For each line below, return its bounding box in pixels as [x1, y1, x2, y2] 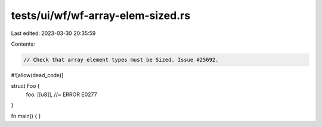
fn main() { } [11, 113, 41, 120]
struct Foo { [11, 82, 40, 90]
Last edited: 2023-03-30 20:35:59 [11, 30, 96, 37]
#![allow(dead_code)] [11, 71, 64, 78]
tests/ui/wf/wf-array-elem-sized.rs [11, 9, 191, 22]
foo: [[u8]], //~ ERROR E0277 [26, 91, 98, 98]
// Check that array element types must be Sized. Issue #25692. [23, 56, 219, 63]
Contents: [11, 40, 35, 47]
